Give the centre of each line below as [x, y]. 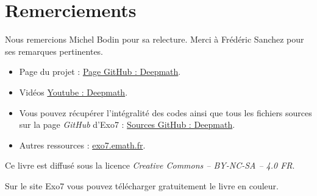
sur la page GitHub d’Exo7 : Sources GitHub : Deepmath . [127, 124]
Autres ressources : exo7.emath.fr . [82, 145]
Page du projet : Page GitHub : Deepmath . [100, 72]
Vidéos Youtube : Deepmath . [73, 92]
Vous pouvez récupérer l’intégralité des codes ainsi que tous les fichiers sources [166, 112]
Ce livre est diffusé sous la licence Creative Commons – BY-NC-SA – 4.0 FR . [150, 165]
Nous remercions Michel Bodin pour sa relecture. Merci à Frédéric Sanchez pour [155, 39]
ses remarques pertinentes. [54, 51]
